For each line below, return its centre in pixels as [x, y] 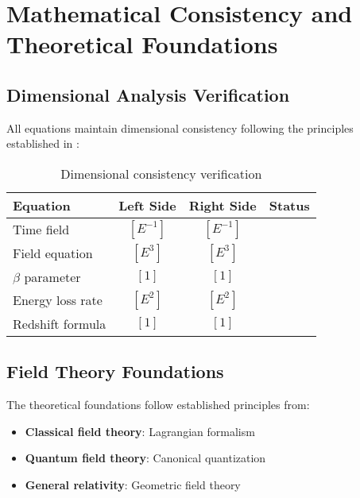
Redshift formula [60, 323]
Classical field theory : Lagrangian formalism [140, 431]
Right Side [223, 205]
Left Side [147, 205]
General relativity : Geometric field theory [133, 484]
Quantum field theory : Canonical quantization [145, 458]
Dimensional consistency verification [161, 173]
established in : [43, 143]
